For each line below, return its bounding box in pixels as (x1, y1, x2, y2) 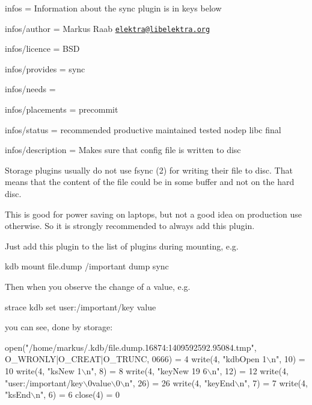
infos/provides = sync (5, 62, 85, 75)
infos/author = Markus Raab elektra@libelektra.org (5, 22, 210, 34)
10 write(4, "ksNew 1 (5, 364, 82, 377)
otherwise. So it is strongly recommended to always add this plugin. (5, 219, 255, 232)
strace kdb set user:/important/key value (5, 300, 156, 313)
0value (88, 376, 111, 389)
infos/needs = (5, 83, 56, 95)
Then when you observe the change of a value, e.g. (5, 280, 191, 292)
